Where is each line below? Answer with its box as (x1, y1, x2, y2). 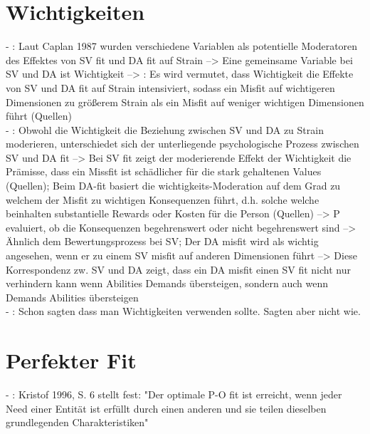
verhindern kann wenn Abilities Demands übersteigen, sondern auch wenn (6, 276, 328, 291)
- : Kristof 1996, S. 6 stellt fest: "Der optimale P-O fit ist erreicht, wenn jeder (6, 387, 342, 402)
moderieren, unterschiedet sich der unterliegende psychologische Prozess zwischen (6, 136, 359, 151)
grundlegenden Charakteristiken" (6, 415, 149, 430)
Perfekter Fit (6, 346, 137, 375)
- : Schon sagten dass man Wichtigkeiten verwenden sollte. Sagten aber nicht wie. (6, 304, 361, 319)
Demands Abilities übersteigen (6, 289, 139, 304)
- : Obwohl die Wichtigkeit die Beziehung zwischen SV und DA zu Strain (6, 122, 324, 137)
